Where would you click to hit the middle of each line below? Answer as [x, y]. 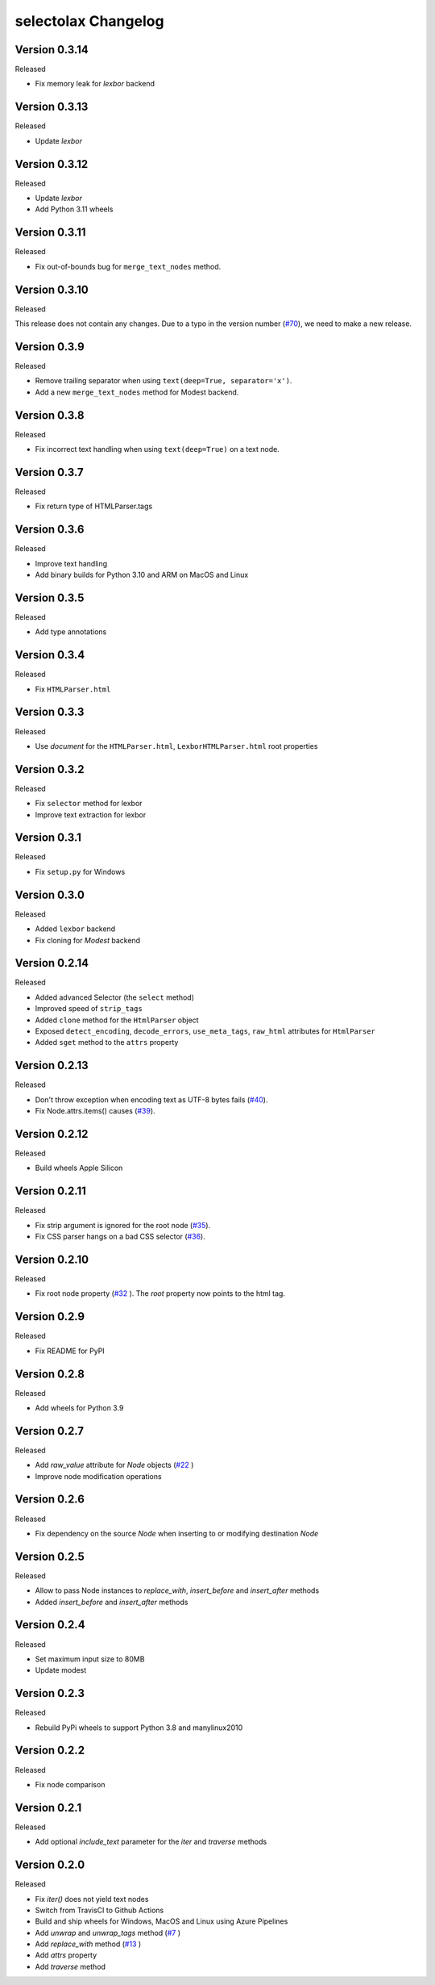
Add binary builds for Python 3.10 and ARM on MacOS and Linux [142, 575]
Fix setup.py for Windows [80, 871]
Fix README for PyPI [70, 1351]
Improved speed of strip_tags [89, 1009]
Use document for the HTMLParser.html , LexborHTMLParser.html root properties [176, 746]
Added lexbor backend [75, 929]
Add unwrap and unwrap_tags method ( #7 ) [108, 1933]
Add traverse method [70, 1966]
